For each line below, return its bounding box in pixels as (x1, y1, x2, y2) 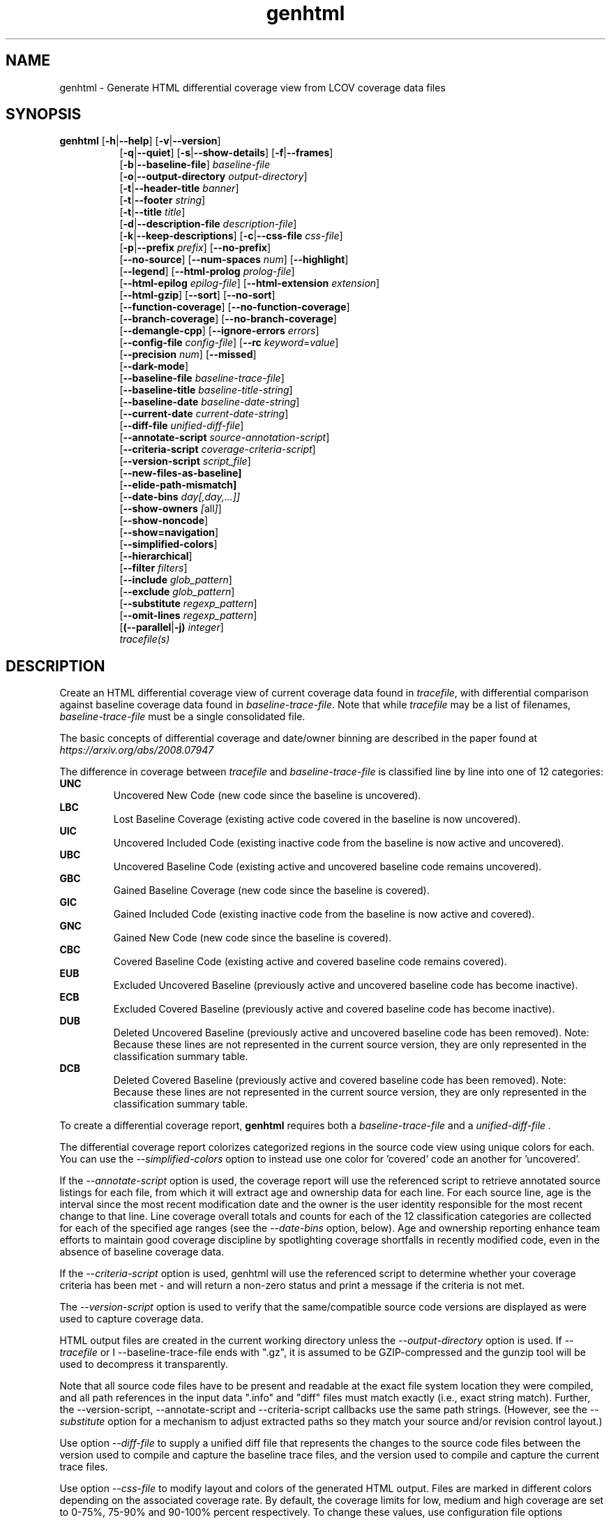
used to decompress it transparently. (59, 1358, 229, 1371)
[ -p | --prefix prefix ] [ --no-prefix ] (119, 241, 271, 254)
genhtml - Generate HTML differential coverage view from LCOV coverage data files (59, 81, 446, 94)
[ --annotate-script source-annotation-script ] (119, 431, 330, 444)
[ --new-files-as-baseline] (119, 467, 242, 479)
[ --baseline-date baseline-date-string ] (119, 396, 300, 408)
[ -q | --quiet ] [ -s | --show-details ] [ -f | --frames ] (119, 147, 333, 159)
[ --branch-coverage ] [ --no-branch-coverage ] (119, 313, 337, 325)
